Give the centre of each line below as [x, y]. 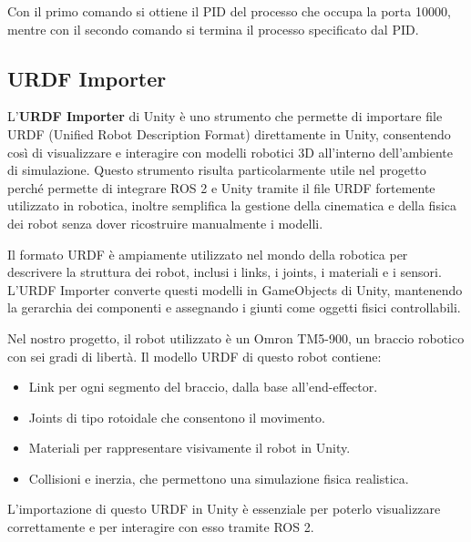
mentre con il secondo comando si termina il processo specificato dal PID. [213, 29]
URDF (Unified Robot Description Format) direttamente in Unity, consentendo [229, 133]
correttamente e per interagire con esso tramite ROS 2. [161, 527]
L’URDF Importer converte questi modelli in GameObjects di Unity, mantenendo [235, 289]
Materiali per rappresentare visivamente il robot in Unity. [189, 448]
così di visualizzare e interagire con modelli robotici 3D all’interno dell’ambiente [230, 152]
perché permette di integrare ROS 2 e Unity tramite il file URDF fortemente [221, 187]
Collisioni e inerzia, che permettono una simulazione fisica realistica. [219, 478]
